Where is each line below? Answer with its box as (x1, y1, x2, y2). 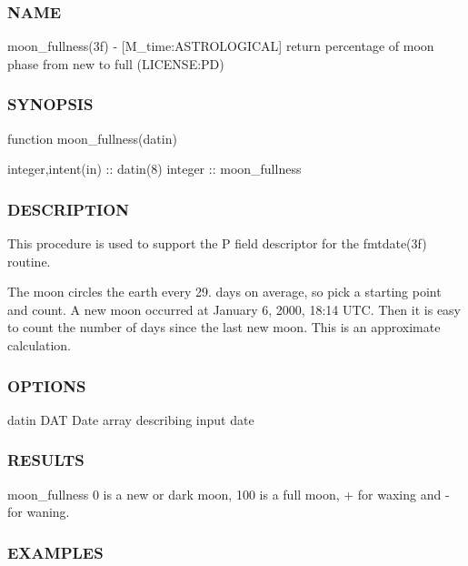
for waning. (7, 502, 70, 521)
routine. (7, 251, 51, 270)
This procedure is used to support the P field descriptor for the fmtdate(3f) (7, 234, 427, 253)
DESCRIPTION (7, 197, 130, 220)
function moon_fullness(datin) (7, 128, 177, 147)
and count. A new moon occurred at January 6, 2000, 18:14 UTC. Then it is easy (7, 299, 461, 318)
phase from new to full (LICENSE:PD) (7, 54, 224, 73)
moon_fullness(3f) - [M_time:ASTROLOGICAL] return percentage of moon (7, 36, 434, 56)
